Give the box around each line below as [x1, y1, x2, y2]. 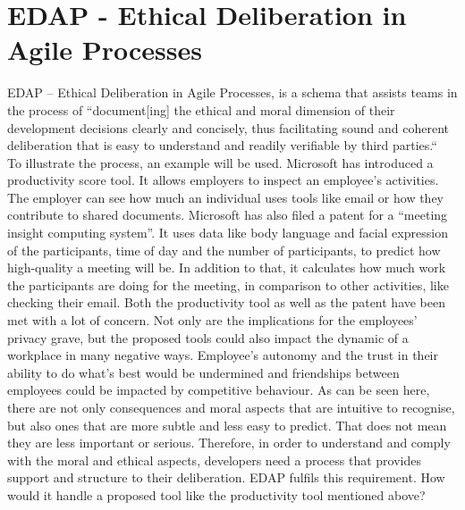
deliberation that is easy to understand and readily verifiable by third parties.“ [7, 136, 437, 155]
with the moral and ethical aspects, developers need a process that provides [7, 450, 421, 469]
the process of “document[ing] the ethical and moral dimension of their [7, 100, 395, 119]
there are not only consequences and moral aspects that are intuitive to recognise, [7, 398, 455, 416]
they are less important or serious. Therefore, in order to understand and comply [7, 433, 451, 452]
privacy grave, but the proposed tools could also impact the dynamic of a [7, 328, 409, 347]
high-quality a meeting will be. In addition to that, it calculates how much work [7, 258, 446, 277]
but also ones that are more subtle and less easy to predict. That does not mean [7, 415, 447, 434]
